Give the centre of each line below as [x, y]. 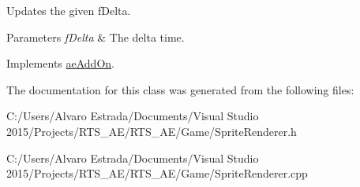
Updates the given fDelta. [69, 10]
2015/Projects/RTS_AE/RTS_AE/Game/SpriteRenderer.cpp [157, 173]
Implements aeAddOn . [60, 63]
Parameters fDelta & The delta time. [96, 37]
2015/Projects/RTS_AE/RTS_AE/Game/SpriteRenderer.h [152, 131]
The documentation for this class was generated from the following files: [180, 89]
